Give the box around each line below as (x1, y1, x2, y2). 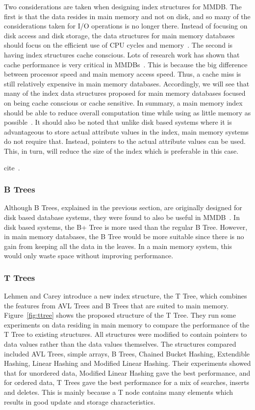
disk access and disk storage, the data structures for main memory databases (4, 30, 235, 40)
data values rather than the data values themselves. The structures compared (4, 339, 236, 349)
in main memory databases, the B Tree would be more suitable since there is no (4, 231, 244, 242)
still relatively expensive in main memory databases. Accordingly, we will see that (4, 78, 250, 88)
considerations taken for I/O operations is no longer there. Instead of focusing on (4, 21, 248, 31)
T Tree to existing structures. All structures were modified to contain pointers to (4, 329, 247, 339)
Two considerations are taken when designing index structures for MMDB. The (4, 1, 242, 11)
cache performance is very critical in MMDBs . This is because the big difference (4, 59, 248, 69)
